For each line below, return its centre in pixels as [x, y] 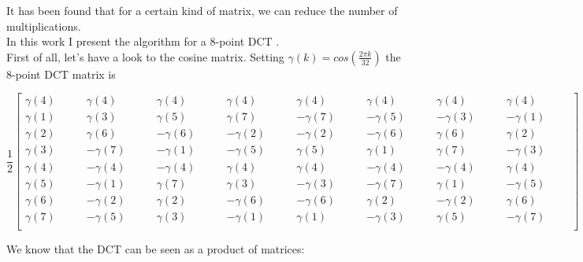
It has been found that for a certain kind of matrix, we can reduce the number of [202, 10]
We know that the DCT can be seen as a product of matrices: [156, 248]
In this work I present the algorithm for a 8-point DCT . [143, 41]
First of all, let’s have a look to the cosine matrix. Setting [145, 56]
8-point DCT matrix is [61, 74]
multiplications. [44, 26]
